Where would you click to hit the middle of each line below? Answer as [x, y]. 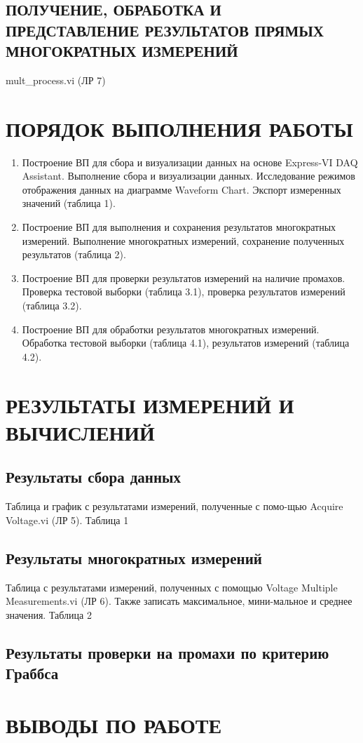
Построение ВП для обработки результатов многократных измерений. [171, 329]
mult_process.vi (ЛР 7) [56, 80]
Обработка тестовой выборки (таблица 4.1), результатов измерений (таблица [186, 343]
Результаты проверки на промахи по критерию [167, 652]
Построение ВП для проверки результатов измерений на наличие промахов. [184, 277]
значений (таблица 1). [69, 203]
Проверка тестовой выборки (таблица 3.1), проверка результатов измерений [184, 292]
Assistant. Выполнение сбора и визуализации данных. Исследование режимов [189, 176]
